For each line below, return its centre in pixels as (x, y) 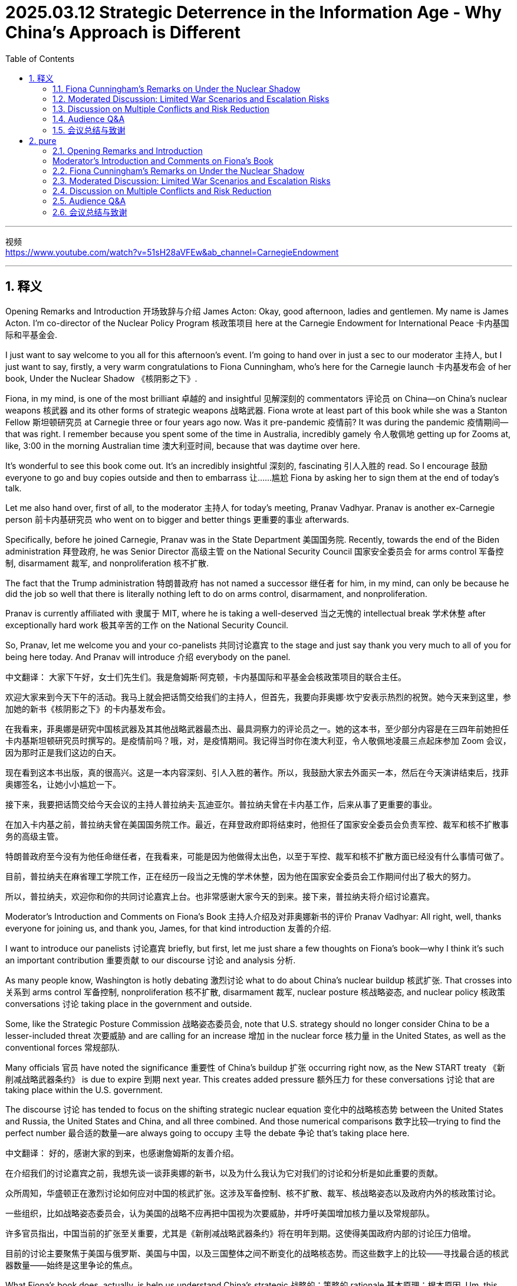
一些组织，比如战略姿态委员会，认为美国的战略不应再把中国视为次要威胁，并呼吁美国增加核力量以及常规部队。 (220, 1213)
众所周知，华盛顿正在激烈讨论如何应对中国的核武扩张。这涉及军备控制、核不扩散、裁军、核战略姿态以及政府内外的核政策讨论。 (253, 1193)
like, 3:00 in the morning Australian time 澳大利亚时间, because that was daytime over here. (183, 445)
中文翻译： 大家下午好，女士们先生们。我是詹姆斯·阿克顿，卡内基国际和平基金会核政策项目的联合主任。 (206, 677)
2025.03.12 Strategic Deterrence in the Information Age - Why (253, 12)
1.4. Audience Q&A (89, 119)
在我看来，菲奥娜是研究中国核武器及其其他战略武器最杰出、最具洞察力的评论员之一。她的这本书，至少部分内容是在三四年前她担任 (257, 729)
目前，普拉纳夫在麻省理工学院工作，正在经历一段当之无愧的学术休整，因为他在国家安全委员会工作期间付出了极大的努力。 (241, 876)
